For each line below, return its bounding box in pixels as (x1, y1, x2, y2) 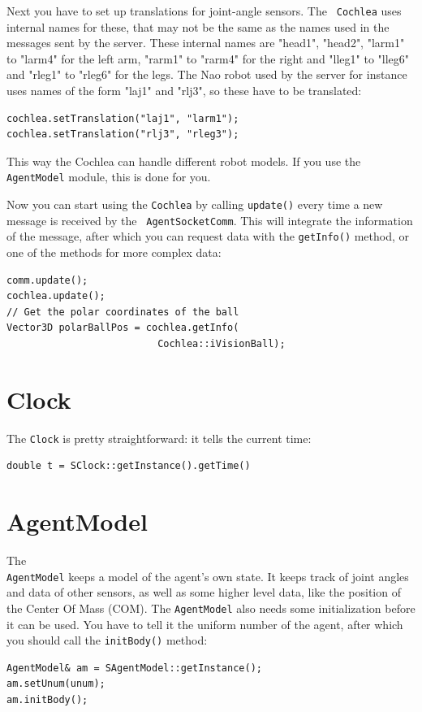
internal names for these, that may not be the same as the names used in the (6, 18, 390, 35)
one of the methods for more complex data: (6, 244, 222, 261)
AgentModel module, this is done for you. (6, 168, 211, 185)
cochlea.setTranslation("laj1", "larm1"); (6, 112, 239, 124)
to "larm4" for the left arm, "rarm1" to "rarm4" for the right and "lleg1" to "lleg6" (6, 50, 410, 67)
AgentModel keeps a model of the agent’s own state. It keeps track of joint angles (6, 567, 409, 584)
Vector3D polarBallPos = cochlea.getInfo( (6, 322, 239, 334)
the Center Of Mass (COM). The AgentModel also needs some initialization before (6, 599, 416, 616)
